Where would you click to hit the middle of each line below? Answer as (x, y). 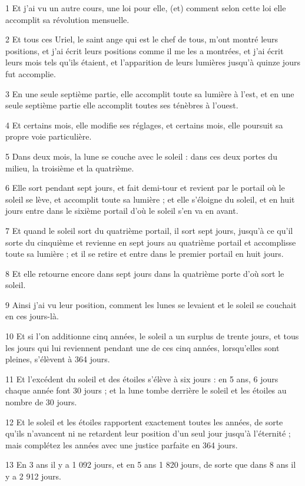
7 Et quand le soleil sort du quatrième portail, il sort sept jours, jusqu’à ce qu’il (149, 230)
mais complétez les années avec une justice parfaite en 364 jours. (122, 444)
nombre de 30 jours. (41, 402)
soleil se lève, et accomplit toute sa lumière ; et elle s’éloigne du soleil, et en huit (150, 199)
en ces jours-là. (32, 316)
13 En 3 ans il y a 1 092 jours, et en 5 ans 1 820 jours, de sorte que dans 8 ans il (151, 464)
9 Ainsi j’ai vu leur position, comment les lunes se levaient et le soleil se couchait (151, 304)
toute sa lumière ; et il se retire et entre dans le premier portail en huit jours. (145, 254)
